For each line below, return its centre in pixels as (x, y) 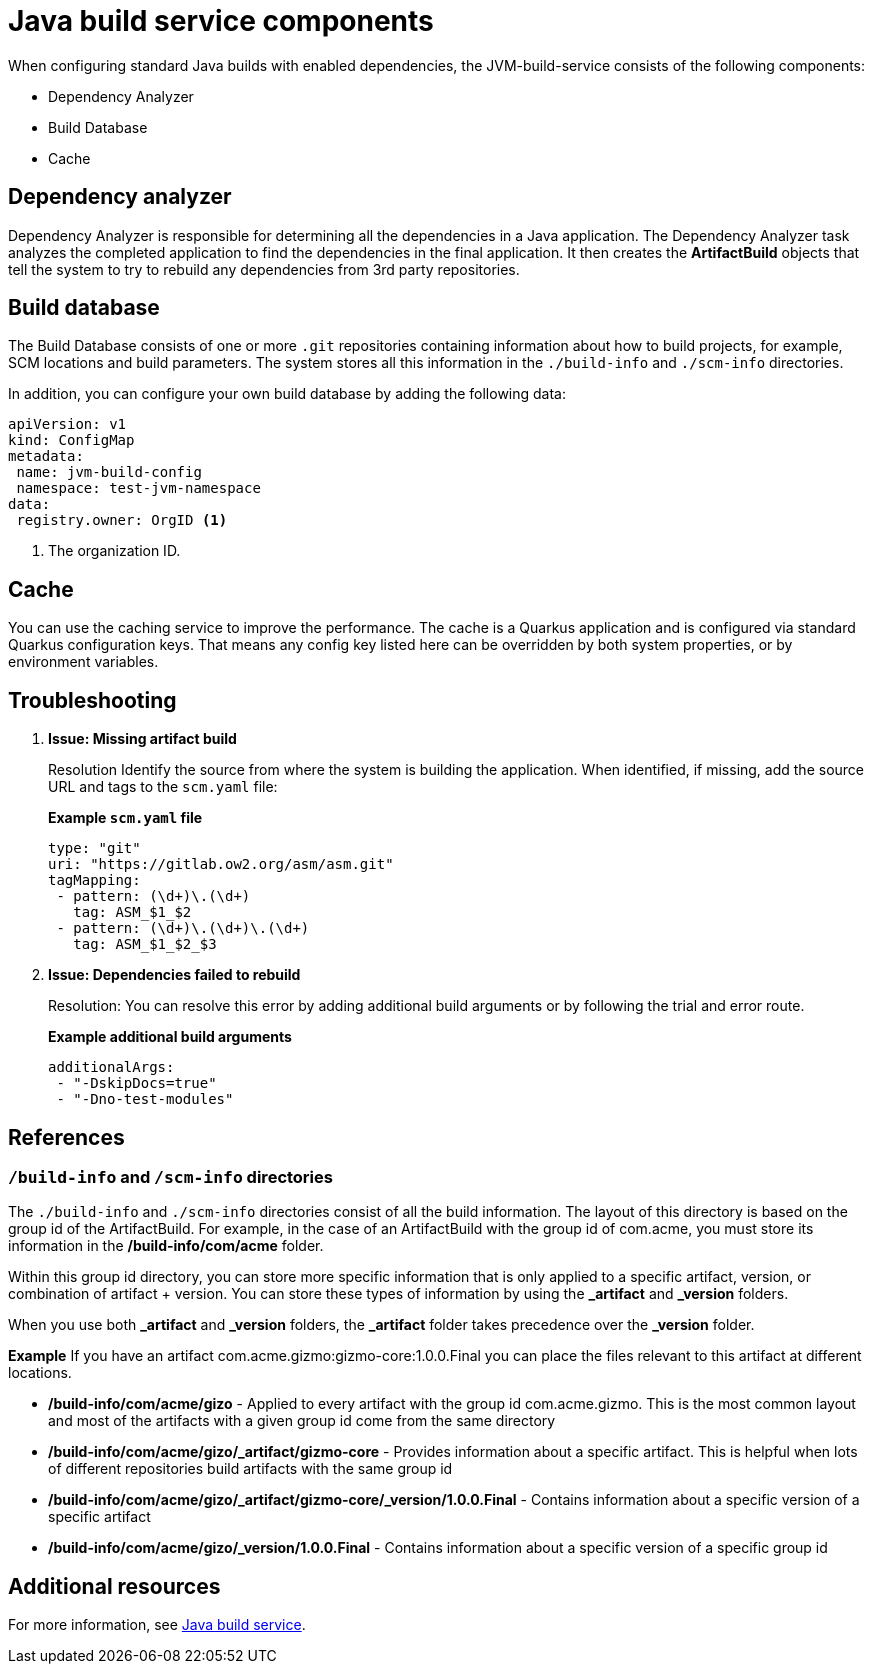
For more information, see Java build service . (157, 1625)
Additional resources (114, 1586)
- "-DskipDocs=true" (136, 1083)
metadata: (46, 456)
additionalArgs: (111, 1067)
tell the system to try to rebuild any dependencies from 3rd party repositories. (264, 269)
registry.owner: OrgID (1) (122, 520)
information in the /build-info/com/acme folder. (166, 1246)
